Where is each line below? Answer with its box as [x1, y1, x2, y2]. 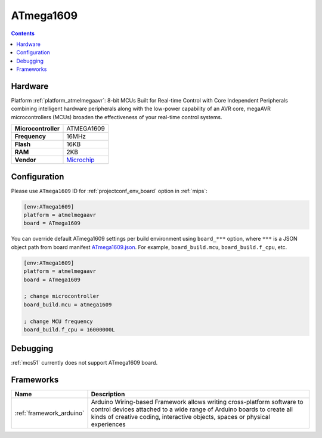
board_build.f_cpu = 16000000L [23, 326, 116, 333]
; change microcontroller [23, 293, 100, 300]
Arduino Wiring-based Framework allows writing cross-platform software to [91, 398, 304, 406]
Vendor [14, 156, 36, 164]
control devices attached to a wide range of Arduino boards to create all [91, 405, 293, 414]
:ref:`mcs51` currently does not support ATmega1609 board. [11, 359, 158, 366]
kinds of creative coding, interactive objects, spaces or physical [91, 413, 271, 421]
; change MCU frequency [23, 318, 94, 325]
